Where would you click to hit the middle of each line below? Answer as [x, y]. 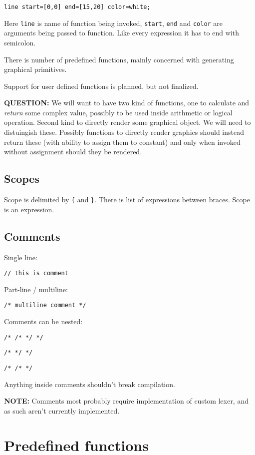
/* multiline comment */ [45, 305]
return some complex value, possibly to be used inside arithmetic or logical [118, 112]
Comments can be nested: [43, 321]
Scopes [22, 179]
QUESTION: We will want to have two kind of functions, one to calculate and [127, 103]
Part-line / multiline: [36, 289]
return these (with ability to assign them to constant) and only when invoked [122, 142]
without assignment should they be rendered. [73, 152]
